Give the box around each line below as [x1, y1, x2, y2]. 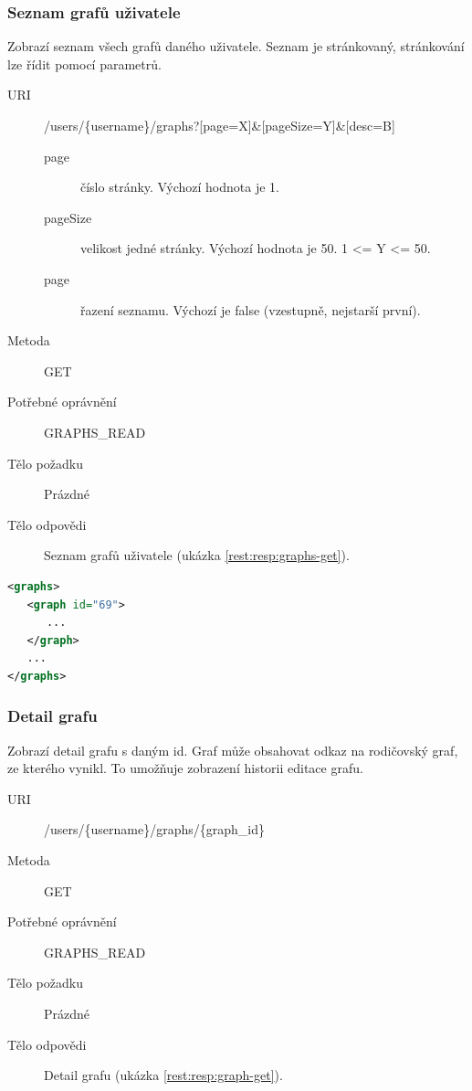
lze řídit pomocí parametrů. [7, 54, 162, 73]
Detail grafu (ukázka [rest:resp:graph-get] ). [44, 1065, 283, 1085]
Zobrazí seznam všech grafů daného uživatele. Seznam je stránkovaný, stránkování [7, 37, 465, 56]
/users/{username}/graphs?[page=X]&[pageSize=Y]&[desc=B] [44, 116, 395, 134]
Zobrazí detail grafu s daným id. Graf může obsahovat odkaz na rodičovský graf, [7, 740, 458, 759]
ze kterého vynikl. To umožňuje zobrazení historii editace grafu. [7, 758, 363, 778]
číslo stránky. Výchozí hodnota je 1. [80, 177, 279, 196]
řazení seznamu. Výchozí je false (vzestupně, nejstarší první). [80, 300, 421, 319]
